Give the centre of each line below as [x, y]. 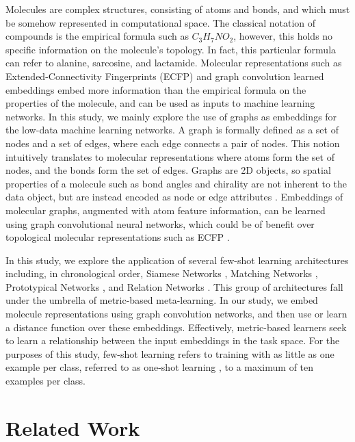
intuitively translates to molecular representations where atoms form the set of [170, 156]
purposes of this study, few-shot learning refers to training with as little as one [170, 353]
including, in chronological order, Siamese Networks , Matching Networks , [162, 273]
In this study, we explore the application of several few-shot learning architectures [177, 260]
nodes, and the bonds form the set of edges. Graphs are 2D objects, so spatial [168, 170]
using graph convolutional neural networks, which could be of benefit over [160, 223]
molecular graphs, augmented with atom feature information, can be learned [166, 210]
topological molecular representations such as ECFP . [118, 237]
